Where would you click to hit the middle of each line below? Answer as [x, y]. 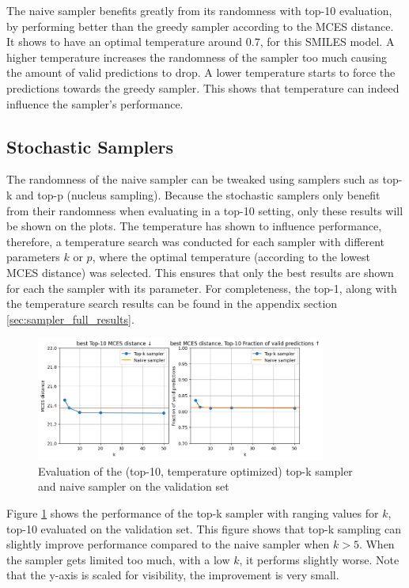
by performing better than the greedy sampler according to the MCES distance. [200, 26]
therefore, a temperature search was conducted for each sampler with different [196, 241]
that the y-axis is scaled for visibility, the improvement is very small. [173, 575]
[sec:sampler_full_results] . [70, 319]
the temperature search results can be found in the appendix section [172, 303]
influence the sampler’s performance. [95, 103]
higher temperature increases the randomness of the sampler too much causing [197, 57]
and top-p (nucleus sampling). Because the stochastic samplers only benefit [198, 194]
